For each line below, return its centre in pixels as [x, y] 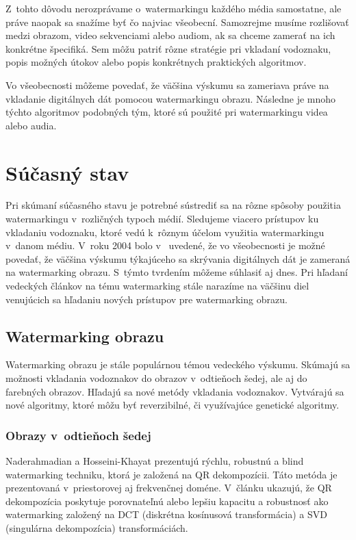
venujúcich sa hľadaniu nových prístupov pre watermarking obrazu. [147, 299]
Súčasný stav [67, 172]
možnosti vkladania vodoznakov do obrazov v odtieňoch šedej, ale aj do [156, 378]
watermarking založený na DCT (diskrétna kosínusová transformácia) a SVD [166, 514]
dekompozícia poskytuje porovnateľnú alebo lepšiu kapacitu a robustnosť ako [167, 501]
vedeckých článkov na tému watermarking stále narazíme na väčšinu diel [157, 286]
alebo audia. [31, 125]
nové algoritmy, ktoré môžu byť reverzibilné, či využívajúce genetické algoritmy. [173, 405]
